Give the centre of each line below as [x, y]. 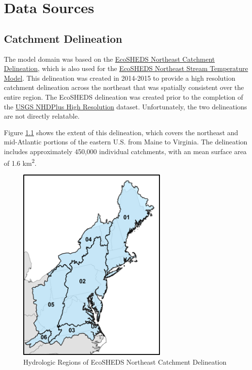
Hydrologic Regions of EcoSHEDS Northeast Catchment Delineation [125, 361]
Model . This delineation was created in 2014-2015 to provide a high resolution [120, 78]
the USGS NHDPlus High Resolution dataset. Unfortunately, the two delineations [126, 106]
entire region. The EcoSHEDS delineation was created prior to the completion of [124, 97]
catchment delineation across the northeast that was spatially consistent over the [124, 87]
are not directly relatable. [42, 116]
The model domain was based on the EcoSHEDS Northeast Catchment [110, 59]
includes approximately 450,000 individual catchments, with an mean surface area [125, 151]
